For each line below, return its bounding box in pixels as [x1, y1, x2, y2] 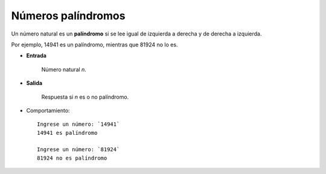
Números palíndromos [11, 9, 126, 22]
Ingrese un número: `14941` [37, 121, 120, 128]
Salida [26, 79, 42, 87]
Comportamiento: [26, 107, 70, 114]
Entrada [26, 52, 46, 60]
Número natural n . [41, 66, 87, 73]
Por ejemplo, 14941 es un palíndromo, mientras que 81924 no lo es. [11, 41, 178, 48]
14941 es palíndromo [37, 129, 98, 136]
